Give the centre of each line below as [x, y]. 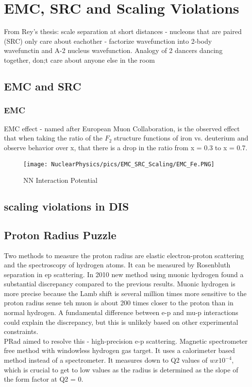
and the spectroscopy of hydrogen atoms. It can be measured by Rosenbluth [117, 265]
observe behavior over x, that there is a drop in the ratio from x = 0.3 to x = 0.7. [126, 147]
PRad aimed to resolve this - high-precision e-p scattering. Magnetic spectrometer [126, 341]
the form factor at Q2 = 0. [44, 379]
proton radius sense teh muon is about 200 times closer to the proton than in [119, 303]
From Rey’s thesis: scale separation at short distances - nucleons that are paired [123, 31]
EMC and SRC [43, 86]
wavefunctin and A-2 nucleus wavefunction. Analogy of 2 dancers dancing [113, 50]
